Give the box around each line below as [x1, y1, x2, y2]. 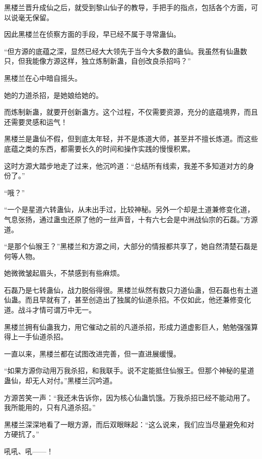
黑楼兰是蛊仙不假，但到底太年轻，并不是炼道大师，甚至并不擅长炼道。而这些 [4, 133, 258, 144]
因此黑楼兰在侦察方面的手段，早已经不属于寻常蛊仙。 [4, 29, 180, 39]
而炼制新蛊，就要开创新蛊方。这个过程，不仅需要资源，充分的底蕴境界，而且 [4, 107, 258, 117]
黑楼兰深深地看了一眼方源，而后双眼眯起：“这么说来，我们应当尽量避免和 [4, 419, 247, 429]
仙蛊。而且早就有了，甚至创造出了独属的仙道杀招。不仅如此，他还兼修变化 [4, 294, 251, 305]
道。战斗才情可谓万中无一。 [4, 304, 96, 315]
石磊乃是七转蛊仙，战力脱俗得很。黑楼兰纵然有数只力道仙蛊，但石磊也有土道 [4, 284, 258, 295]
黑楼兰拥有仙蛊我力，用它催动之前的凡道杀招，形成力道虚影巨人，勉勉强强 [4, 321, 251, 332]
